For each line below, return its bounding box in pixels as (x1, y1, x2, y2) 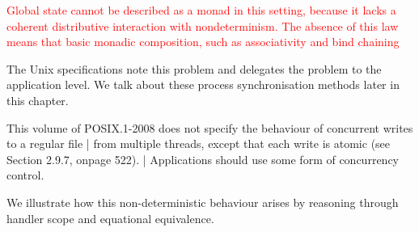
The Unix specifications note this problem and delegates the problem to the (6, 60, 382, 77)
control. (6, 167, 44, 183)
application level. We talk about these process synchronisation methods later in (6, 76, 400, 93)
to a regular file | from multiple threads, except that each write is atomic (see (6, 135, 391, 152)
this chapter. (6, 91, 69, 108)
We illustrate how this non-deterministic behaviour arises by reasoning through (6, 193, 399, 210)
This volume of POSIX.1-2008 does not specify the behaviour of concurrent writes (6, 119, 413, 136)
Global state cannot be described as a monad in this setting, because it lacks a (6, 2, 396, 18)
